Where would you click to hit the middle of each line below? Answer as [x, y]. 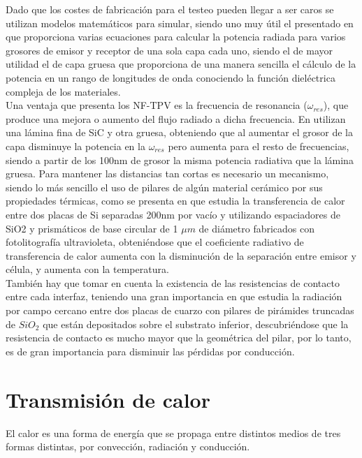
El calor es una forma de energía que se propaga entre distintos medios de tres [173, 433]
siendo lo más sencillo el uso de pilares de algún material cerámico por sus [164, 187]
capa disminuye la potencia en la [75, 146]
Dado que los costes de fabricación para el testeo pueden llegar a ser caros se [170, 9]
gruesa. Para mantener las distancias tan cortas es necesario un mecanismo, [167, 173]
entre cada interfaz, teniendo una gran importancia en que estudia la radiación [174, 296]
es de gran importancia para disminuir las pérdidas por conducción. [150, 351]
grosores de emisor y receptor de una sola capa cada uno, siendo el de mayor [169, 50]
